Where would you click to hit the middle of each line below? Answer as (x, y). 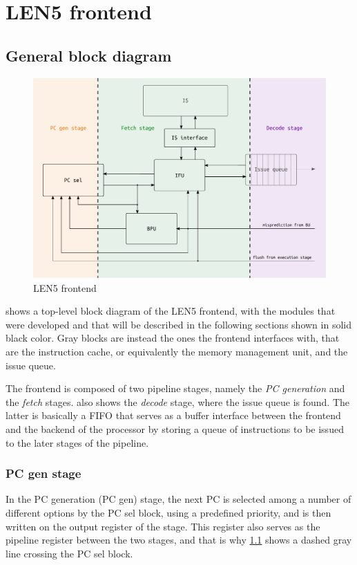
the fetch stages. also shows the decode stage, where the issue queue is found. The (178, 401)
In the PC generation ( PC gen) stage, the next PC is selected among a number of (178, 499)
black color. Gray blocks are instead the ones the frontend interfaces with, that (173, 338)
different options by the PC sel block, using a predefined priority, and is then (168, 512)
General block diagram (89, 55)
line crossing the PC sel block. (69, 553)
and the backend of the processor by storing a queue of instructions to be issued (175, 428)
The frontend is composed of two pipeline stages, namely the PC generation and (175, 388)
